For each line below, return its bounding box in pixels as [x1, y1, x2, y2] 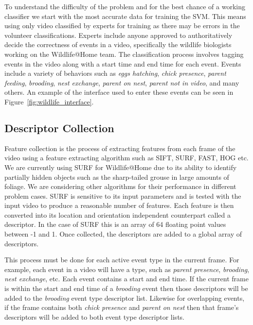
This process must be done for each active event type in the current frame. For [4, 255, 239, 265]
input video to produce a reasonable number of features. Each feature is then [4, 200, 234, 210]
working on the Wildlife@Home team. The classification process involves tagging [4, 49, 244, 59]
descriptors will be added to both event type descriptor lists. [4, 311, 184, 322]
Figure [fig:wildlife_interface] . [4, 96, 94, 106]
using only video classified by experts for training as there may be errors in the [4, 20, 240, 31]
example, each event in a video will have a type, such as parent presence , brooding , [4, 264, 250, 274]
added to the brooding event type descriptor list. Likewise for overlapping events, [4, 292, 245, 303]
